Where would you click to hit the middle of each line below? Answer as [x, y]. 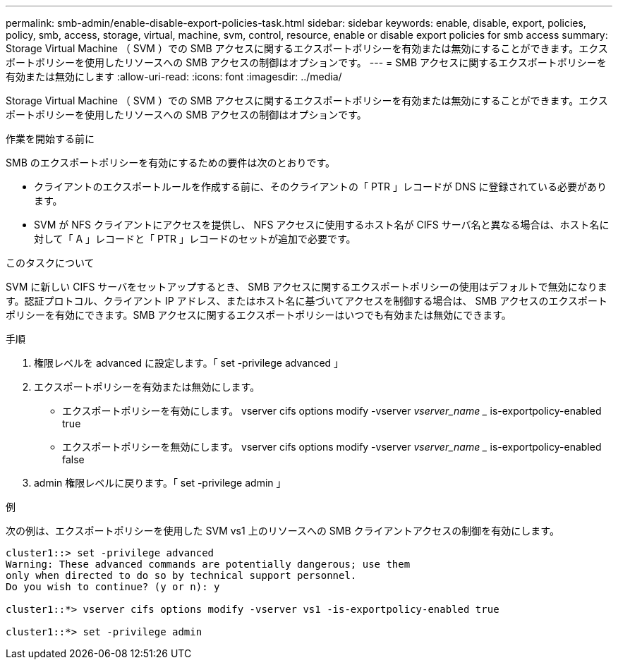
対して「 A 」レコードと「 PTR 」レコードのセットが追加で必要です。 [195, 239]
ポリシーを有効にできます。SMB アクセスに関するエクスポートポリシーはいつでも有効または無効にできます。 [259, 315]
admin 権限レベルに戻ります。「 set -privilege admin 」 [160, 483]
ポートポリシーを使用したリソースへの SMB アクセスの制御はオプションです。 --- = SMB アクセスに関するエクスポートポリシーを [306, 62]
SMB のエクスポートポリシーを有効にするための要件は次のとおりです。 [171, 163]
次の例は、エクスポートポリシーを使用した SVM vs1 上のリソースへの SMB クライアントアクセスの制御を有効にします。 [283, 531]
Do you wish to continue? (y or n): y [113, 587]
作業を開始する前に [50, 139]
